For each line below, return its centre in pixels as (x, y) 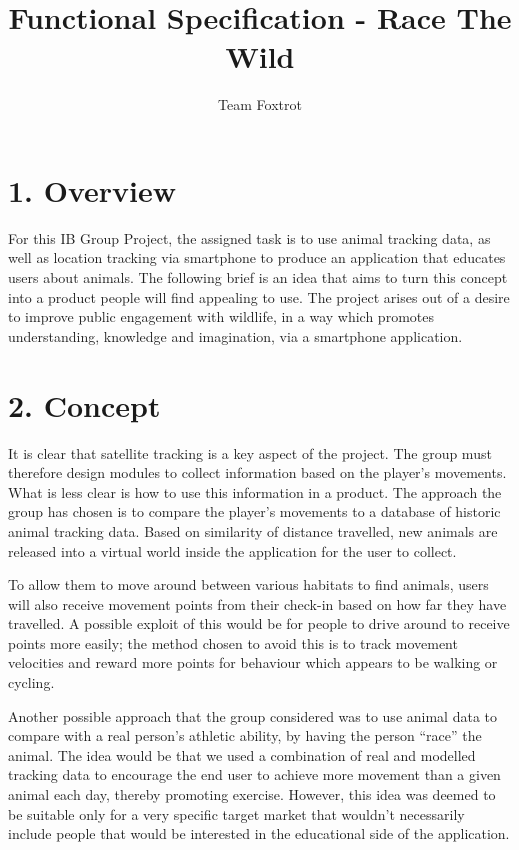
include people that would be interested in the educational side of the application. (259, 833)
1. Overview (92, 189)
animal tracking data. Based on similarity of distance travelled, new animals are (253, 530)
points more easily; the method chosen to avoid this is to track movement (233, 642)
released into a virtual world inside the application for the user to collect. (232, 550)
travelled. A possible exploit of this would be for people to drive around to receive (259, 623)
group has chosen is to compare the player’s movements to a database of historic (254, 511)
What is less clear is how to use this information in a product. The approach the (255, 491)
